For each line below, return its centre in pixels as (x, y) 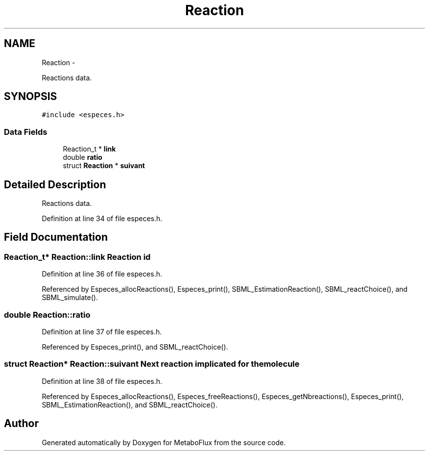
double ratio (83, 157)
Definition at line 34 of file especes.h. (102, 219)
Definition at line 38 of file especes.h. (102, 381)
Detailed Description (55, 184)
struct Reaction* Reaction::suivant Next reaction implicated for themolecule (152, 364)
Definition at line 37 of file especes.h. (102, 332)
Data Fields (26, 132)
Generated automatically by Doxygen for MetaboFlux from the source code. (164, 442)
